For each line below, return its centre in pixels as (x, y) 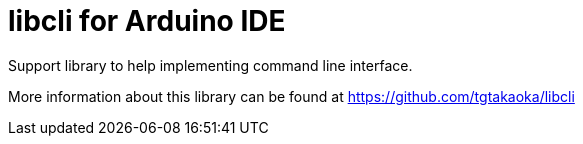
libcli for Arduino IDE (147, 21)
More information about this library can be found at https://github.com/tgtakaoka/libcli (291, 96)
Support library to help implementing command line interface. (210, 65)
